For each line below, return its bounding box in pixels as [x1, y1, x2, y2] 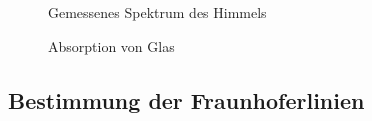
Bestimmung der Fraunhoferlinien [8, 84, 365, 115]
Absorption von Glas [48, 35, 175, 56]
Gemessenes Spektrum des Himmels [48, 2, 267, 22]
